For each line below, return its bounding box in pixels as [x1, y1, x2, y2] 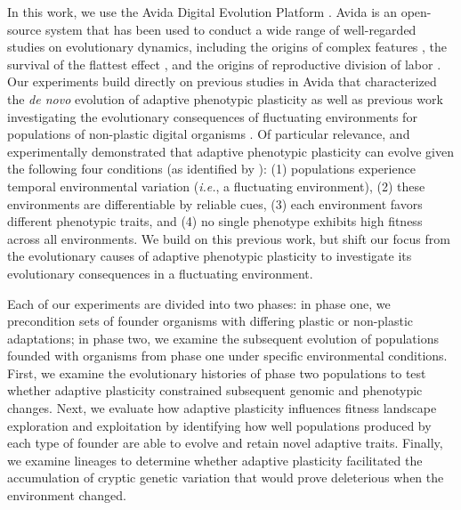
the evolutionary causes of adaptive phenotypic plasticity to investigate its [7, 247, 412, 265]
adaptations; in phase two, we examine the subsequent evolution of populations [7, 328, 439, 347]
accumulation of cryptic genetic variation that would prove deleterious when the [7, 468, 444, 487]
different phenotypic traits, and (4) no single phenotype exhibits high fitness [7, 212, 423, 231]
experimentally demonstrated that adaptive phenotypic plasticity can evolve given [7, 142, 454, 160]
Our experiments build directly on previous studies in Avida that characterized [7, 72, 437, 91]
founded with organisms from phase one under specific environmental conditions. [7, 346, 448, 365]
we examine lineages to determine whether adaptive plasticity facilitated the [7, 450, 423, 469]
